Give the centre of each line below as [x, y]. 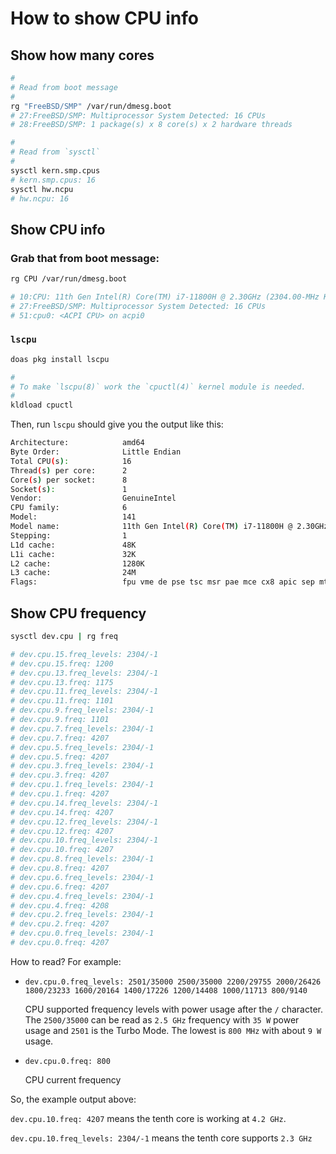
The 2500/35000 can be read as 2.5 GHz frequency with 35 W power [162, 1019]
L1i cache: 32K [73, 554]
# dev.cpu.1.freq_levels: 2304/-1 [82, 785]
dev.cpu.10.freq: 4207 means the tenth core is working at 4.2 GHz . [148, 1118]
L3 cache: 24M [73, 573]
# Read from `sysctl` [55, 152]
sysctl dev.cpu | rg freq [64, 637]
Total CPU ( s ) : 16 [71, 461]
